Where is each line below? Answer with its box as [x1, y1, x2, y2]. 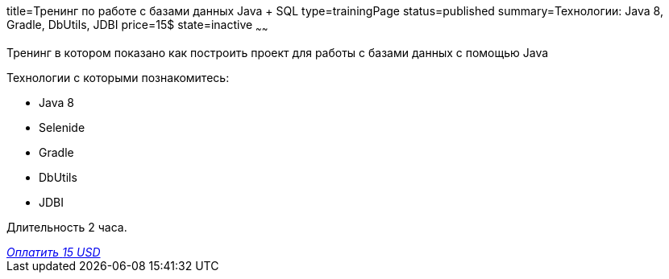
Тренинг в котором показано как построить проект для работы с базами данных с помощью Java [6, 45, 549, 59]
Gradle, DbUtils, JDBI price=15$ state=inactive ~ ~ [6, 18, 268, 35]
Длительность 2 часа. [6, 220, 127, 234]
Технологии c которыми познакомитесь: [6, 70, 230, 84]
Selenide [39, 120, 85, 134]
